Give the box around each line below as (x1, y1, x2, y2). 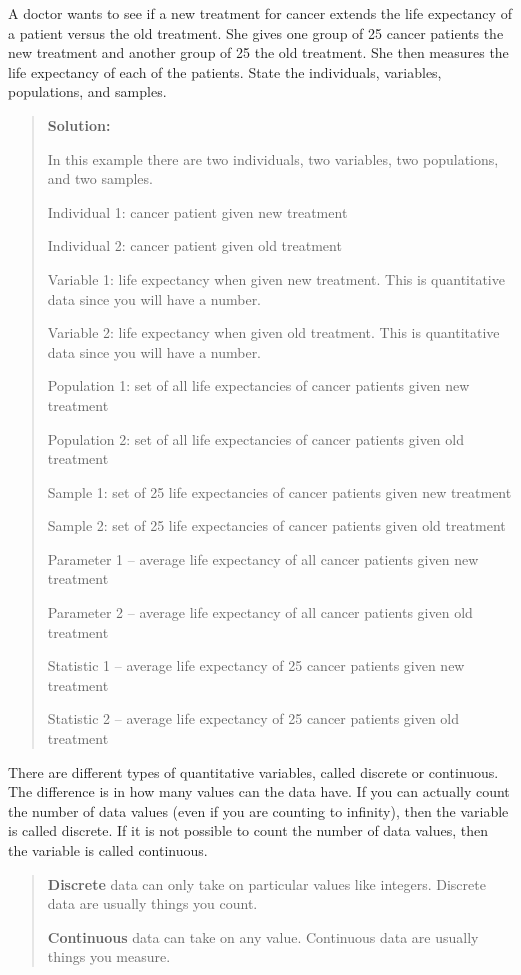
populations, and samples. (8, 81, 167, 102)
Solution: (47, 114, 111, 135)
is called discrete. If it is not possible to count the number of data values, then (8, 820, 489, 841)
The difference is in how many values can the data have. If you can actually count (8, 781, 510, 802)
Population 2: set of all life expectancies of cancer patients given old (47, 428, 464, 449)
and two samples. (47, 168, 153, 189)
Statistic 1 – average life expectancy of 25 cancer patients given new (47, 655, 465, 676)
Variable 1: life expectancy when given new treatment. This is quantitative (47, 268, 505, 289)
